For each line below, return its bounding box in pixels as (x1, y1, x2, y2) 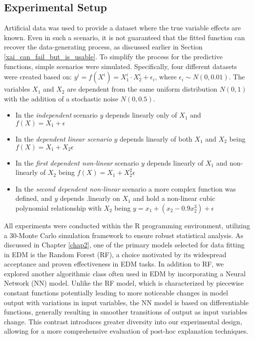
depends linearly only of (106, 110, 177, 120)
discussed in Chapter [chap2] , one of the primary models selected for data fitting (4, 240, 245, 250)
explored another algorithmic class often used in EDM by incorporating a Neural (4, 268, 246, 278)
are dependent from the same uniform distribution (67, 84, 217, 94)
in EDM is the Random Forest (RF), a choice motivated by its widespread (4, 249, 227, 259)
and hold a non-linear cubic (133, 193, 215, 203)
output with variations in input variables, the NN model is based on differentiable (4, 297, 249, 307)
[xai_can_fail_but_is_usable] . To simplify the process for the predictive (4, 51, 223, 61)
